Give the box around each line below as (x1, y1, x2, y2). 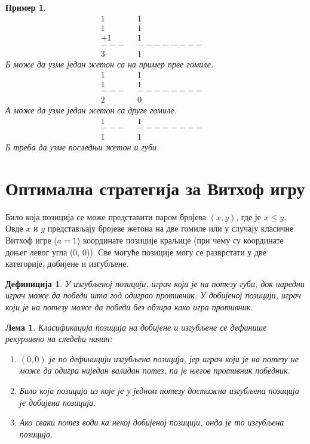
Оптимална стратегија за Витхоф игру (5, 175, 305, 200)
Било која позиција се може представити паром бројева (5, 210, 206, 223)
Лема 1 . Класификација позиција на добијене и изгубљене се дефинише (5, 320, 267, 333)
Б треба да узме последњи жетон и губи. (5, 141, 159, 153)
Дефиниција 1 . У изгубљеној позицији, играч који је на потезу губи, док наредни (5, 277, 305, 289)
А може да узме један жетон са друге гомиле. (5, 104, 177, 116)
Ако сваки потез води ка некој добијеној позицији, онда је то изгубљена (19, 416, 284, 428)
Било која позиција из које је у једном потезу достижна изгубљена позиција (19, 384, 299, 396)
